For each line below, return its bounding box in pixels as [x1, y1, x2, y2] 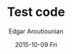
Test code [7, 4, 65, 20]
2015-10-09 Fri [15, 40, 57, 48]
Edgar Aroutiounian [8, 27, 64, 35]
